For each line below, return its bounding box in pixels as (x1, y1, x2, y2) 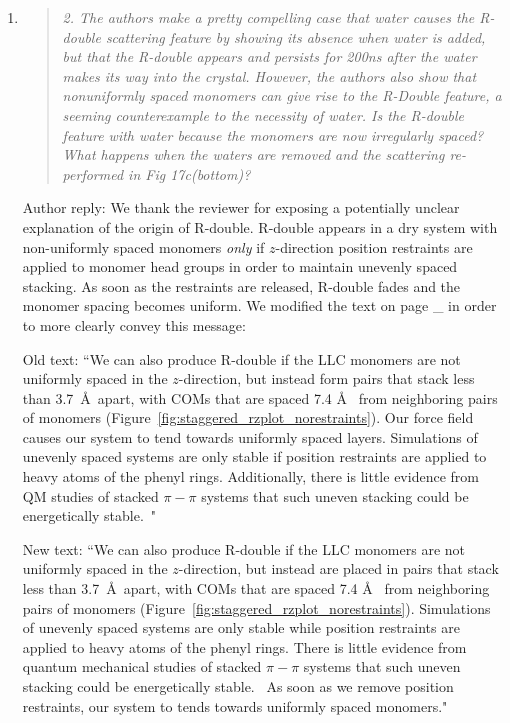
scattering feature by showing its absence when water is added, (105, 26, 486, 47)
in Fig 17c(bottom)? (128, 163, 251, 184)
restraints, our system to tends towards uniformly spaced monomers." (22, 695, 448, 716)
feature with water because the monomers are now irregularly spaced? (62, 124, 484, 145)
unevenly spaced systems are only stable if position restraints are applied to (22, 446, 487, 467)
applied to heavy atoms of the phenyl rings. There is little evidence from (22, 636, 467, 657)
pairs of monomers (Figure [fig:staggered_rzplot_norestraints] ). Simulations (22, 597, 491, 618)
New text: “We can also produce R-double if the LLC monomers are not (22, 538, 465, 559)
